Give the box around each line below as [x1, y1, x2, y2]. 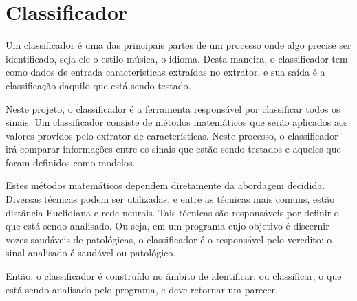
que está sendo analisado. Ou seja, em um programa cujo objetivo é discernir [6, 219, 329, 233]
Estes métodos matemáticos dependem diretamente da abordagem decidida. [6, 178, 325, 192]
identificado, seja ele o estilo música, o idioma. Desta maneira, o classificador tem [6, 51, 348, 65]
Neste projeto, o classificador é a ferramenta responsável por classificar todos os [6, 101, 340, 115]
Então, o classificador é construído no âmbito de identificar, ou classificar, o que [6, 269, 342, 283]
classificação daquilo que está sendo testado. [6, 78, 191, 92]
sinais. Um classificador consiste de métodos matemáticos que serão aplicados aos [6, 115, 348, 129]
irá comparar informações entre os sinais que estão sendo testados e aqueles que [6, 142, 341, 156]
